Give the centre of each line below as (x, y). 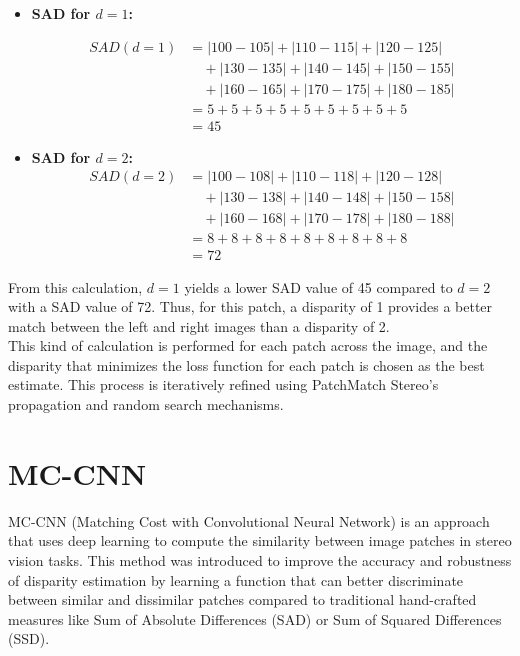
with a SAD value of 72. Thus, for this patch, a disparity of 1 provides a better (250, 306)
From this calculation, (75, 286)
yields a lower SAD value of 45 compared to (318, 286)
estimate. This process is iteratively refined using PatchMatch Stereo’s (223, 384)
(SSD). (29, 638)
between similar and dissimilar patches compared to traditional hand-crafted (242, 599)
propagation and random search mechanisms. (146, 404)
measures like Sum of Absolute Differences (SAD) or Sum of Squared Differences (255, 618)
